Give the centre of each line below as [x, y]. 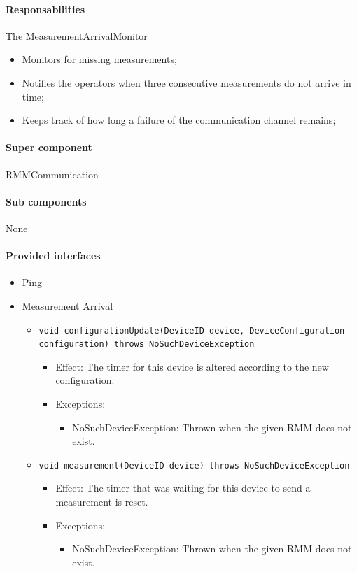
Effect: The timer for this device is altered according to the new [192, 366]
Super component [49, 147]
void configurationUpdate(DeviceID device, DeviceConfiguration [192, 330]
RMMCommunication [52, 174]
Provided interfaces [53, 256]
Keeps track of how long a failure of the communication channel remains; [179, 120]
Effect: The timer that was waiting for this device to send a [183, 488]
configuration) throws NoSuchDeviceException [147, 344]
